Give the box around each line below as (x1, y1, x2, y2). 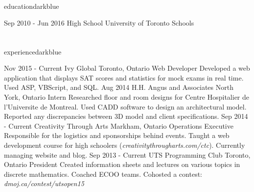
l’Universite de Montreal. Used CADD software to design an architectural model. (4, 101, 247, 111)
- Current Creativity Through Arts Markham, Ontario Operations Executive (4, 120, 233, 131)
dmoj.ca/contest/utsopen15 (4, 178, 84, 189)
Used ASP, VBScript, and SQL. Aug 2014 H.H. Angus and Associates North (4, 82, 233, 92)
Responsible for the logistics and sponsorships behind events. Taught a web (4, 130, 230, 140)
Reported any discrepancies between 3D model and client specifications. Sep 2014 (4, 111, 248, 121)
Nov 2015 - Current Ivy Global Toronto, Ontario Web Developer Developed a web (4, 63, 250, 73)
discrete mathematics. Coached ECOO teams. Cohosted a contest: (4, 168, 202, 179)
